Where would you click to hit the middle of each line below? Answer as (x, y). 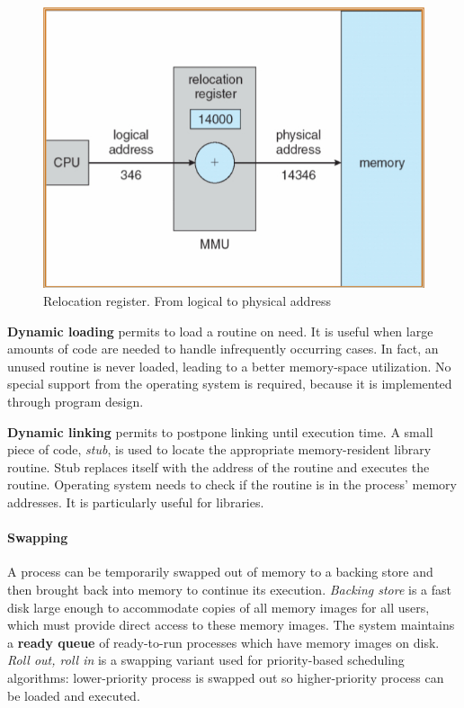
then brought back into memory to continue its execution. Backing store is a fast (230, 589)
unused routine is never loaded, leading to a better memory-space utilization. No (229, 366)
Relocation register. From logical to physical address (187, 301)
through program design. (76, 402)
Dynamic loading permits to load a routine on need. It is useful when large (220, 331)
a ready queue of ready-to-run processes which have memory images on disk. (223, 642)
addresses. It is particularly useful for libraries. (136, 502)
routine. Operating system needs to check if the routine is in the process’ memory (232, 484)
